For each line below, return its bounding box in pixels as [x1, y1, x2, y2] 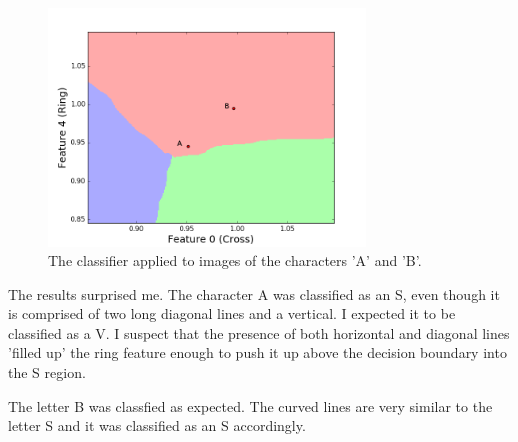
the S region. [8, 362, 86, 383]
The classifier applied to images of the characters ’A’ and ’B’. [48, 250, 422, 271]
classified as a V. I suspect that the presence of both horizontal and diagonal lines [8, 322, 510, 343]
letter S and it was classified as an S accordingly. [8, 415, 306, 436]
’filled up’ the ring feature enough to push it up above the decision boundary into [8, 342, 507, 363]
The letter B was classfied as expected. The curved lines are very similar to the [8, 395, 493, 416]
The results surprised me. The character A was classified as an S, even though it [8, 283, 500, 304]
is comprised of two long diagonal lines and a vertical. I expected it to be [8, 303, 456, 324]
